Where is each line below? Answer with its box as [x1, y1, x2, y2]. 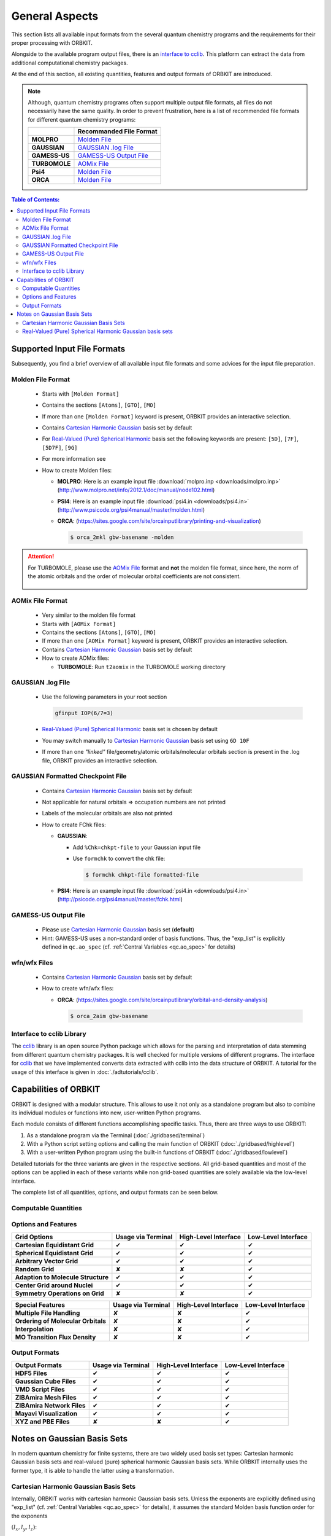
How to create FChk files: [42, 821, 107, 828]
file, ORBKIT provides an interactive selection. [42, 756, 158, 764]
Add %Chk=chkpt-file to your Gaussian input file [72, 844, 201, 851]
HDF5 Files [15, 1369, 47, 1377]
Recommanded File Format [77, 127, 158, 136]
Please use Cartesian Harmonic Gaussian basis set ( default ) [42, 926, 195, 933]
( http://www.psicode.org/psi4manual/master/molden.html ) [57, 506, 205, 514]
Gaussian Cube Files [15, 1377, 77, 1385]
